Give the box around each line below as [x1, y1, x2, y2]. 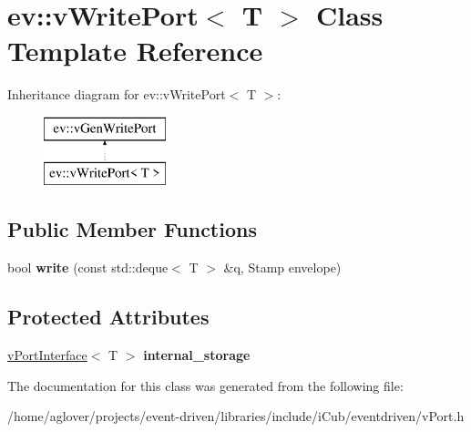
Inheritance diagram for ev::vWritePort [7, 85, 226, 104]
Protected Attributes [7, 303, 210, 331]
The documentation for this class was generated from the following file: [7, 375, 404, 395]
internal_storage [143, 345, 251, 365]
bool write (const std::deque [7, 258, 169, 277]
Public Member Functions [7, 215, 257, 243]
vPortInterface [7, 345, 87, 365]
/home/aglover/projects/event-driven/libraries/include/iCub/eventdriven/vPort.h [7, 406, 465, 426]
